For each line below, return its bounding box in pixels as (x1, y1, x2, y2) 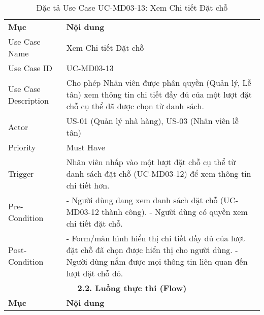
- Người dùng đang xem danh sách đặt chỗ (66, 194, 218, 206)
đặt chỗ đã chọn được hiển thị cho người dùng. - (66, 244, 238, 256)
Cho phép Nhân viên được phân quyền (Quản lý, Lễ (66, 77, 251, 88)
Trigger (8, 168, 34, 179)
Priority (8, 141, 36, 153)
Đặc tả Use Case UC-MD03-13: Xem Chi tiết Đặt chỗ (36, 2, 228, 13)
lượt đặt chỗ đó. (66, 267, 123, 279)
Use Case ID (8, 62, 53, 74)
